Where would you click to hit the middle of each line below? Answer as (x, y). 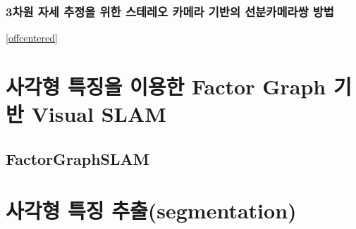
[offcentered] (32, 38)
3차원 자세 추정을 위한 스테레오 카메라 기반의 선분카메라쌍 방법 (170, 11)
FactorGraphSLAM (78, 158)
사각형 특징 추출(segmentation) (151, 210)
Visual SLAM (99, 114)
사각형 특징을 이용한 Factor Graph (166, 86)
